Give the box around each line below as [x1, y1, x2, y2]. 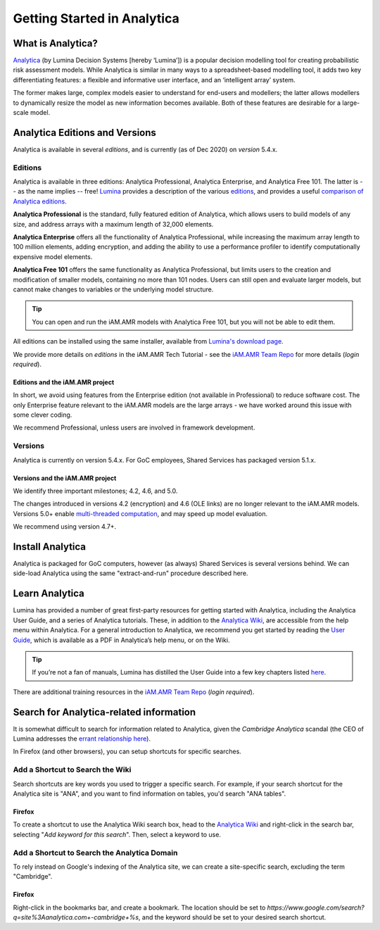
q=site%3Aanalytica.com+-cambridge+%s [13, 913, 139, 922]
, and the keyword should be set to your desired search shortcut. [138, 913, 327, 922]
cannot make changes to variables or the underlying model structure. [13, 285, 214, 294]
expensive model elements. [13, 252, 93, 260]
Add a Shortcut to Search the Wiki [13, 765, 132, 774]
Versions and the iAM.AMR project [13, 474, 117, 482]
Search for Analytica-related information [13, 706, 196, 718]
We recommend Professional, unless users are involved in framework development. [13, 423, 255, 432]
